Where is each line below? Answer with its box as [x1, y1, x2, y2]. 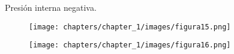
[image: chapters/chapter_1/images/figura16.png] [29, 41, 231, 50]
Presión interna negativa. [5, 1, 97, 13]
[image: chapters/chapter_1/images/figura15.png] [29, 22, 231, 31]
